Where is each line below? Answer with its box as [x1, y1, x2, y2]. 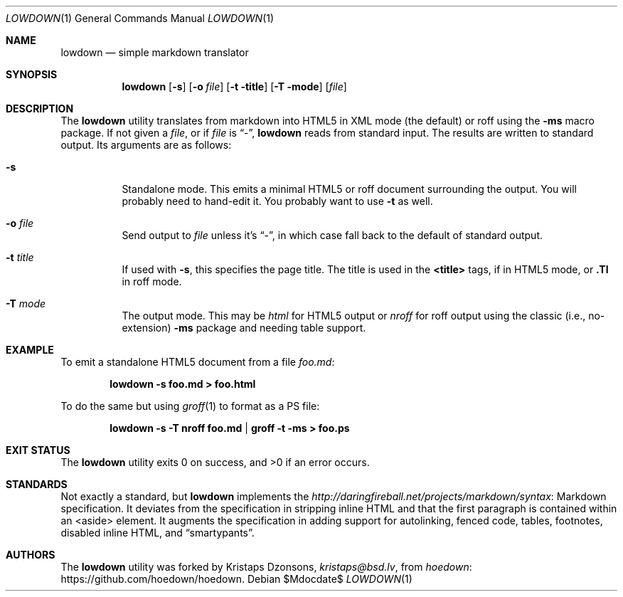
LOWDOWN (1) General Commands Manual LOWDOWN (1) [6, 12, 275, 24]
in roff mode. [122, 275, 182, 287]
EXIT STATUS [6, 444, 70, 456]
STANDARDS [6, 478, 68, 490]
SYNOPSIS [6, 68, 58, 80]
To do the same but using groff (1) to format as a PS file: [60, 400, 320, 412]
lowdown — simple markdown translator [60, 46, 249, 58]
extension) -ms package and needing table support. [122, 322, 366, 334]
